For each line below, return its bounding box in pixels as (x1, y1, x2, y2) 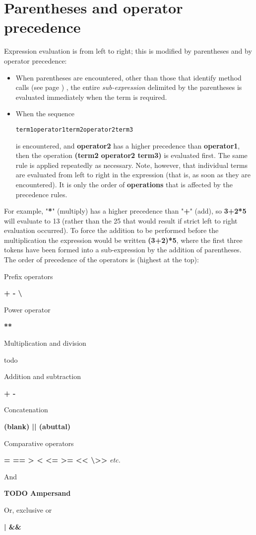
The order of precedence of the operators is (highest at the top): (4, 254, 199, 265)
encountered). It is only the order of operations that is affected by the (15, 179, 233, 189)
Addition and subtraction (4, 371, 81, 382)
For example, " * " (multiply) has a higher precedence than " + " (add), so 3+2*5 (4, 206, 247, 216)
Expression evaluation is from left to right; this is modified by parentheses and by (4, 46, 252, 56)
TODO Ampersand (4, 488, 71, 498)
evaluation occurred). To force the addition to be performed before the (4, 225, 219, 235)
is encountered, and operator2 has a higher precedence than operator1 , (15, 140, 240, 151)
